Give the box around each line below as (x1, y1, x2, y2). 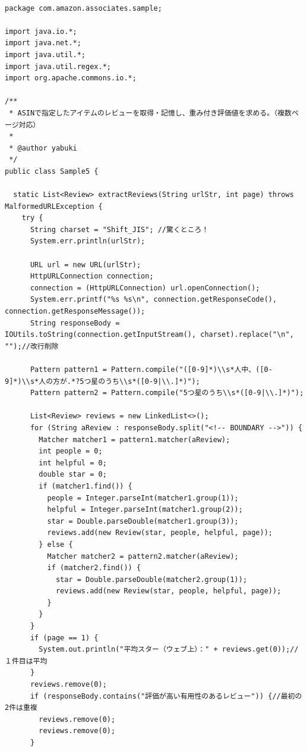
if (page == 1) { (30, 633, 99, 642)
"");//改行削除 (5, 342, 59, 351)
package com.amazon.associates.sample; (5, 4, 162, 12)
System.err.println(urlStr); (30, 237, 145, 246)
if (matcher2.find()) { (47, 564, 141, 572)
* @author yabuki (9, 143, 77, 152)
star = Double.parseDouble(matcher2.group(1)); (55, 575, 248, 584)
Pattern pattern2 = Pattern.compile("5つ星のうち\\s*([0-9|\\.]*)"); (30, 389, 304, 398)
